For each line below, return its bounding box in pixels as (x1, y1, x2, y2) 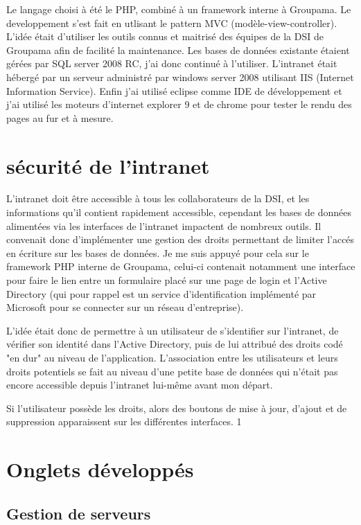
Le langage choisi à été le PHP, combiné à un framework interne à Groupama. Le (6, 2, 351, 16)
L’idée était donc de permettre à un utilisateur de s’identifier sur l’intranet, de (6, 323, 339, 337)
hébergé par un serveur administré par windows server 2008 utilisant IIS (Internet (6, 69, 354, 84)
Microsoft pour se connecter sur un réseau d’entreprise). (6, 300, 244, 314)
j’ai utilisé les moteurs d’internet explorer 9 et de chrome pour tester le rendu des (6, 97, 352, 112)
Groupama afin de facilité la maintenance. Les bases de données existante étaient (6, 42, 350, 57)
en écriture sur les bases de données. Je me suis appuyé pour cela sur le (6, 245, 309, 260)
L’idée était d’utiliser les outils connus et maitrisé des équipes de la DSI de (6, 29, 324, 44)
